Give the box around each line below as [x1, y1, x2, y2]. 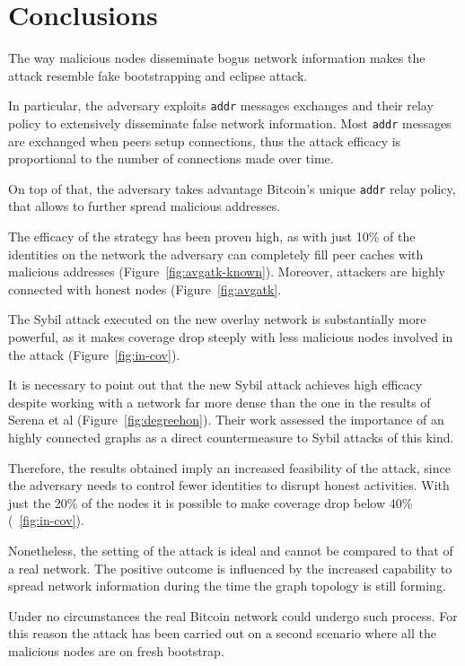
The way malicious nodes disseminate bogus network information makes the [8, 48, 426, 67]
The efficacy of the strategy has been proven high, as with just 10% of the [8, 227, 416, 246]
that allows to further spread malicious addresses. [8, 197, 281, 215]
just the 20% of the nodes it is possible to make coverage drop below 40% [8, 493, 413, 512]
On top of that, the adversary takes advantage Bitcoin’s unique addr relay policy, [8, 179, 456, 197]
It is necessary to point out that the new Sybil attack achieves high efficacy [8, 375, 423, 394]
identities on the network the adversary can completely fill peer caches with [8, 244, 424, 263]
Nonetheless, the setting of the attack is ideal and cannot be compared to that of [8, 540, 453, 559]
